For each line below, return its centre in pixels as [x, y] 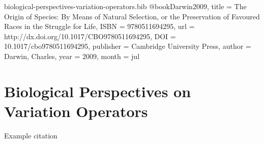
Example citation [31, 135]
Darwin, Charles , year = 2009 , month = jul [72, 56]
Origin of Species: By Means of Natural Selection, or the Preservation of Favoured [132, 16]
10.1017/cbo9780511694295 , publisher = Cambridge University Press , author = [128, 46]
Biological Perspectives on [98, 91]
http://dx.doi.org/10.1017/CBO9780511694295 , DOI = [90, 36]
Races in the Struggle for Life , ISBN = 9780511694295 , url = [99, 26]
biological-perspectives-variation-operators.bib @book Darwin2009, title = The [125, 6]
